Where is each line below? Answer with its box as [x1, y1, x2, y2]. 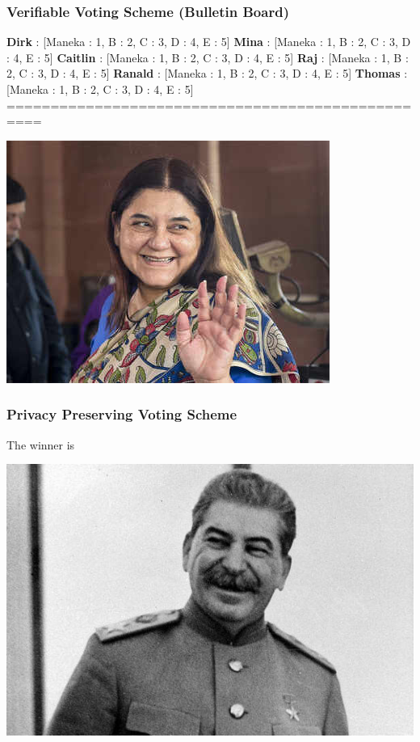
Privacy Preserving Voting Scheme [6, 404, 237, 424]
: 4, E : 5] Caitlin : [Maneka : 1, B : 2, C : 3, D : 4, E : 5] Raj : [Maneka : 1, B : [6, 48, 409, 65]
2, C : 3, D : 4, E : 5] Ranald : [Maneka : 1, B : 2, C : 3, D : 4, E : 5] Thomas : [6, 65, 408, 82]
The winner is [6, 436, 75, 453]
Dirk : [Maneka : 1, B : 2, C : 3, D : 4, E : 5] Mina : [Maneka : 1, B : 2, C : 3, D [6, 33, 411, 50]
